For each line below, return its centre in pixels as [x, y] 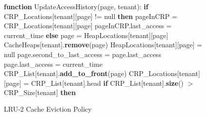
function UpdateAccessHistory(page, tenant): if [76, 6]
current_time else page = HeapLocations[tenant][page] [86, 35]
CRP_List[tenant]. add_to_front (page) [65, 73]
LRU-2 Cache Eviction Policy [48, 108]
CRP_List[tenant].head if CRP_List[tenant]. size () [107, 83]
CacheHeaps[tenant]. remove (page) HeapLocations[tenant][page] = [103, 45]
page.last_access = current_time [53, 64]
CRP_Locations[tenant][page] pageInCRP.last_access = [88, 26]
